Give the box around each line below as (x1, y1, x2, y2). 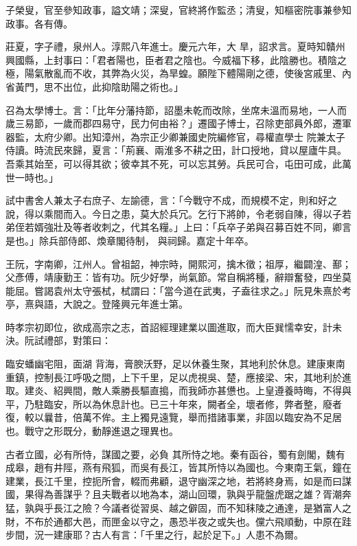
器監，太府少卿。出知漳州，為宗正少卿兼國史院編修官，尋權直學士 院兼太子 (5, 129, 345, 144)
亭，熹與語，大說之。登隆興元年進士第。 (5, 297, 188, 311)
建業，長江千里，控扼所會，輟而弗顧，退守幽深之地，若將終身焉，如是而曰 (5, 473, 342, 488)
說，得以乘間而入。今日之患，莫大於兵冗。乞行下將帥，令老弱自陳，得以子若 (5, 206, 352, 220)
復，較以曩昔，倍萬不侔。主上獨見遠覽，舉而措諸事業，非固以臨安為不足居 (5, 410, 342, 424)
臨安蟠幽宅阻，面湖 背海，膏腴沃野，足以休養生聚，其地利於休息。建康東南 (5, 356, 345, 371)
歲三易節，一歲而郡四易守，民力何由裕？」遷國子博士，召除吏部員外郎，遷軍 (5, 116, 352, 130)
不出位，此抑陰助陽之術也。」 (53, 79, 183, 93)
